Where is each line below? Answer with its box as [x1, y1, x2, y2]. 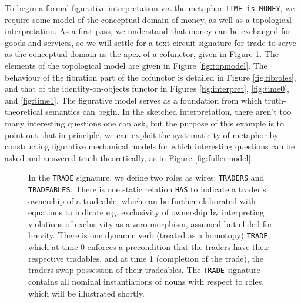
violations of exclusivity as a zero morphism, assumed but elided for [28, 217, 273, 229]
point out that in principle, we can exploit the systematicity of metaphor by [5, 128, 279, 141]
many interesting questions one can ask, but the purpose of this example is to [5, 117, 285, 129]
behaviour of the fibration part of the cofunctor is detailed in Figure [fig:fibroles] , [5, 71, 296, 83]
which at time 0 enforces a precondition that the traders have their [28, 241, 269, 253]
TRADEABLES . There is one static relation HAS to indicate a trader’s [28, 183, 266, 195]
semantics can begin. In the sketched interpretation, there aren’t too [45, 105, 292, 118]
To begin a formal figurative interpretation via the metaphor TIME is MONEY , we [5, 2, 295, 14]
